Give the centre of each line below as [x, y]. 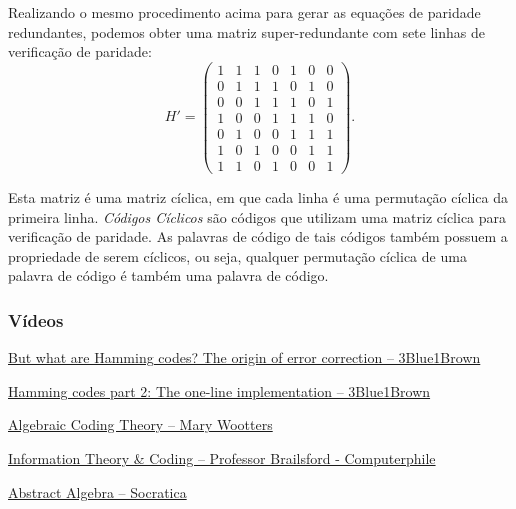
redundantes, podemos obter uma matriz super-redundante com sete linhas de [246, 31]
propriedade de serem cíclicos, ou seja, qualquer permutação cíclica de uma [237, 255]
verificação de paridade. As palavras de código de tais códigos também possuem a [258, 236]
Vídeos [36, 319]
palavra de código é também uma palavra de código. [168, 275]
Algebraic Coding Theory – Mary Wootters [140, 424]
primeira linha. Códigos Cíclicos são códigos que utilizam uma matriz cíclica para [257, 216]
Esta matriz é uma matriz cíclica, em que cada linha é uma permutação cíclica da [258, 197]
